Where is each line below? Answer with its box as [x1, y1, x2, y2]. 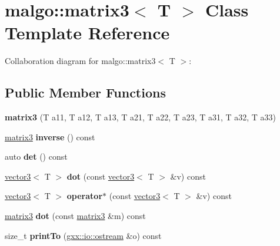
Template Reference [5, 21, 170, 45]
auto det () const [5, 150, 68, 163]
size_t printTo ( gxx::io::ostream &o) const [5, 229, 162, 241]
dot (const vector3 [66, 170, 135, 182]
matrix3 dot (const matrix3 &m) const [5, 210, 146, 222]
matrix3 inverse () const [5, 130, 95, 143]
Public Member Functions [5, 83, 166, 102]
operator [66, 190, 103, 202]
